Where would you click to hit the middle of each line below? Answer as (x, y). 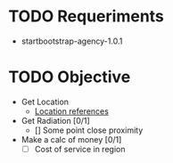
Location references (71, 111)
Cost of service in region (80, 149)
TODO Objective (70, 77)
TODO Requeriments (86, 16)
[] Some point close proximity (89, 130)
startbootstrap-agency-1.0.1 (72, 41)
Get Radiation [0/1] (55, 120)
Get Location (45, 102)
